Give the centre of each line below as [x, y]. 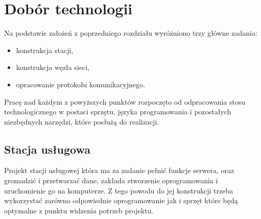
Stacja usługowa [47, 149]
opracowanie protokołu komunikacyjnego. [80, 84]
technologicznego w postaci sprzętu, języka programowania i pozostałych [118, 112]
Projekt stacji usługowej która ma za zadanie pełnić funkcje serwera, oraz [119, 170]
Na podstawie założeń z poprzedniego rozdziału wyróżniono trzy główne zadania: [131, 33]
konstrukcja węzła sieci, [53, 67]
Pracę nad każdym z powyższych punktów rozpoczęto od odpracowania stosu [125, 101]
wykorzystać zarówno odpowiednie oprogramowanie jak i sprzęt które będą [121, 200]
